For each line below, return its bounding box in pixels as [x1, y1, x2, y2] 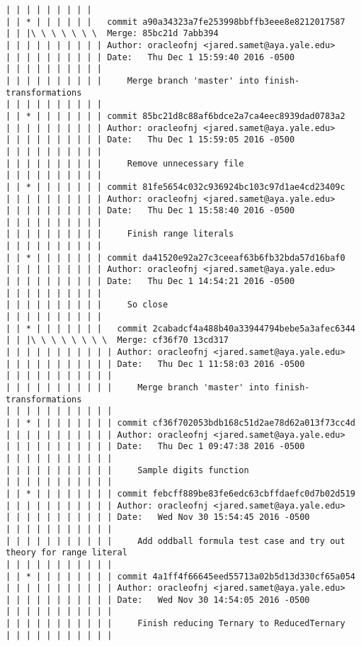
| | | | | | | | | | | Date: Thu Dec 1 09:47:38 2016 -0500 [6, 441, 305, 452]
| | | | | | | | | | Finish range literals [6, 229, 234, 239]
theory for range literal [6, 548, 127, 558]
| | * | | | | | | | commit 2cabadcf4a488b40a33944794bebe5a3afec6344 [6, 323, 355, 334]
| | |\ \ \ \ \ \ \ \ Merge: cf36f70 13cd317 [6, 335, 229, 346]
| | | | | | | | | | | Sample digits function [6, 465, 249, 475]
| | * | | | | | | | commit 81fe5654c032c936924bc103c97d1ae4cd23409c [6, 181, 345, 192]
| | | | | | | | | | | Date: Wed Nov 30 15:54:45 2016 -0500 [6, 512, 310, 523]
